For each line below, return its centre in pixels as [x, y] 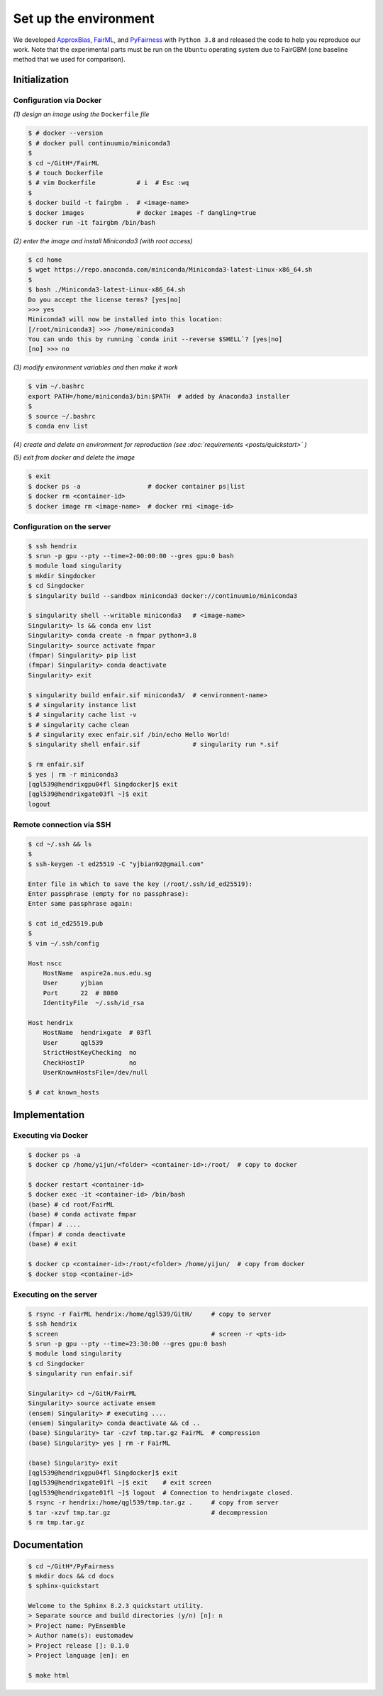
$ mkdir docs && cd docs [71, 1576]
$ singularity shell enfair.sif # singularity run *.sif [154, 744]
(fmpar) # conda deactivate [77, 1235]
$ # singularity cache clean [79, 725]
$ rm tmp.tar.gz [56, 1522]
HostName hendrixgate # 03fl [97, 1033]
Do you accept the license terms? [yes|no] [105, 299]
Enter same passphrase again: [81, 904]
